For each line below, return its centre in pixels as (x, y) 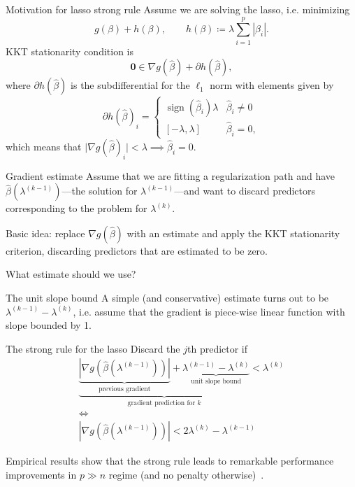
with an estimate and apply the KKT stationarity (233, 233)
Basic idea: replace (45, 233)
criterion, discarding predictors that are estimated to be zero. (137, 250)
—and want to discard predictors (245, 191)
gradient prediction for (161, 403)
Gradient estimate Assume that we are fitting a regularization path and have (171, 175)
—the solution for (100, 191)
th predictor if (218, 348)
